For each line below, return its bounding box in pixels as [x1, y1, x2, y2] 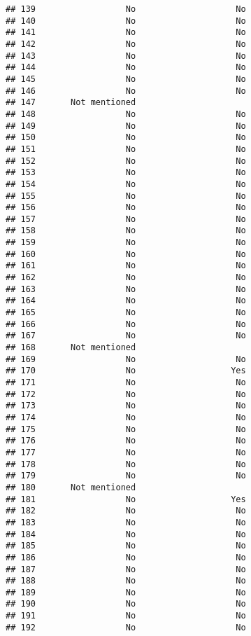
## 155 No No [6, 191, 246, 201]
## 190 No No [6, 599, 246, 609]
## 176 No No [6, 436, 246, 446]
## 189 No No [6, 587, 246, 597]
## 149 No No [6, 120, 246, 131]
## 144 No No [6, 62, 246, 73]
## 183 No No [6, 517, 246, 527]
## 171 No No [6, 378, 246, 387]
